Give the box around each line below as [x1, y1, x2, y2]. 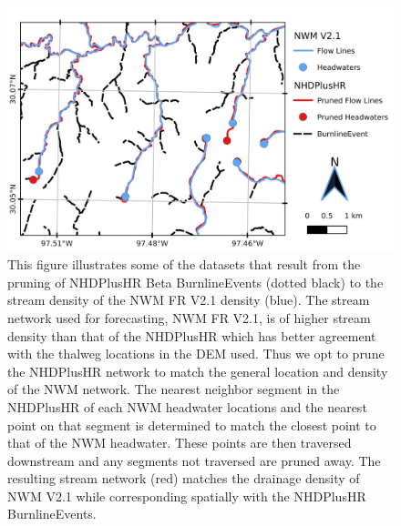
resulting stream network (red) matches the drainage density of [7, 469, 360, 488]
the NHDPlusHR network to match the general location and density [7, 361, 388, 380]
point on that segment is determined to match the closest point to [7, 415, 376, 434]
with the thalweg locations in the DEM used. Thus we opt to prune [7, 344, 385, 363]
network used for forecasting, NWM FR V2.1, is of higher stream [7, 308, 371, 327]
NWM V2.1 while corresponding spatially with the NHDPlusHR [7, 486, 366, 505]
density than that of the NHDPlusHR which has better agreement [7, 326, 376, 345]
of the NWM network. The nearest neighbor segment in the [7, 379, 340, 399]
